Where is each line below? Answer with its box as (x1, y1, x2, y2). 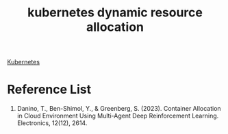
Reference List (7, 82, 91, 97)
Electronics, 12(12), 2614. (16, 119, 88, 127)
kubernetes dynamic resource (27, 5, 203, 21)
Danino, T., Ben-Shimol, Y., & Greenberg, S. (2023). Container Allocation (16, 105, 221, 113)
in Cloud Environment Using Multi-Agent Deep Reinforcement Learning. (16, 111, 219, 120)
